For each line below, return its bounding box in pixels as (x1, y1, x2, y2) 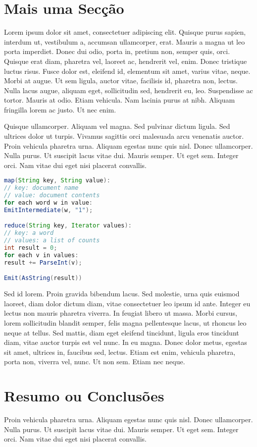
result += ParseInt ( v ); (4, 259, 82, 266)
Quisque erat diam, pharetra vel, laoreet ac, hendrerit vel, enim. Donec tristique (4, 56, 247, 66)
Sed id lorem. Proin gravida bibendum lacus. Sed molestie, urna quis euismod (4, 288, 240, 299)
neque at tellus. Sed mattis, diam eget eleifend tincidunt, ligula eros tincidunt (4, 327, 239, 337)
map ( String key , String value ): (4, 177, 110, 184)
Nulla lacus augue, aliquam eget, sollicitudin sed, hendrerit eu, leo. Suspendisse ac (4, 85, 253, 95)
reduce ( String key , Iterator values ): (4, 222, 132, 229)
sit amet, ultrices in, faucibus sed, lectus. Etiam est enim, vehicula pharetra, (4, 346, 236, 357)
